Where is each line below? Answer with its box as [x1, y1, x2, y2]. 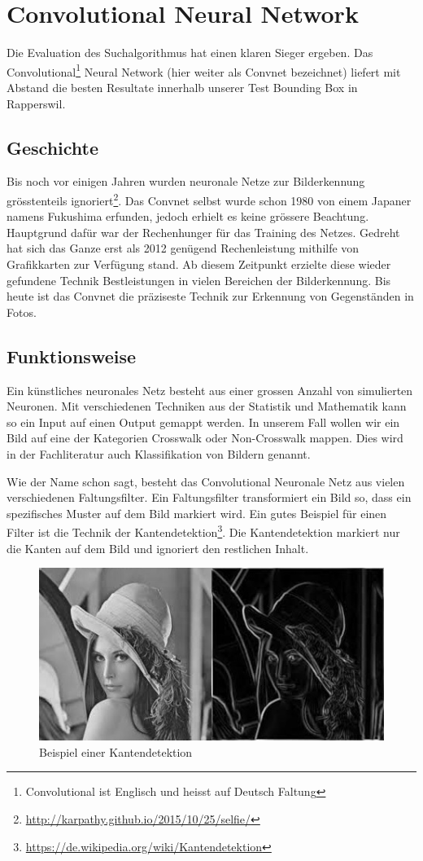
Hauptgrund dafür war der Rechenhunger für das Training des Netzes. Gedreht [7, 223, 400, 240]
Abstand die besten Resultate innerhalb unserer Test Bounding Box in [7, 78, 358, 95]
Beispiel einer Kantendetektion [39, 743, 193, 760]
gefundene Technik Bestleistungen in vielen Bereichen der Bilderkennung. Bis [7, 271, 391, 288]
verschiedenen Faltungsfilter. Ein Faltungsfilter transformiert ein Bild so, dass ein [7, 489, 412, 506]
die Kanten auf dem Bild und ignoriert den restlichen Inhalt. [7, 539, 309, 556]
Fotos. [7, 303, 37, 320]
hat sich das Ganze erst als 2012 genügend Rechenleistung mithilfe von [7, 239, 360, 257]
